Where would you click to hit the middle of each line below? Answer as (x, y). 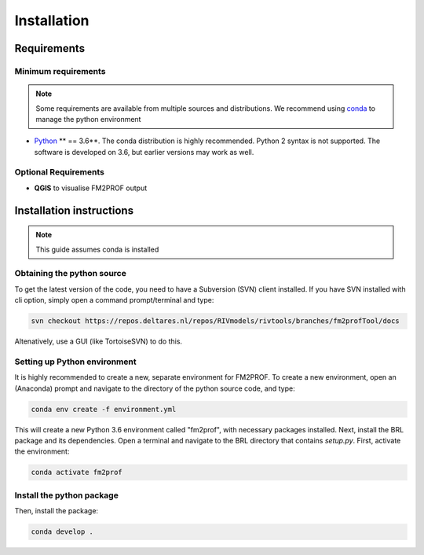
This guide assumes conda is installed (97, 249)
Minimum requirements (60, 71)
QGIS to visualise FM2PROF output (91, 188)
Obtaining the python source (71, 274)
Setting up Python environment (75, 362)
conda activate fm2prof (77, 472)
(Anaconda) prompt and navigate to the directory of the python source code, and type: (155, 388)
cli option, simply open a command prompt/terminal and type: (114, 300)
